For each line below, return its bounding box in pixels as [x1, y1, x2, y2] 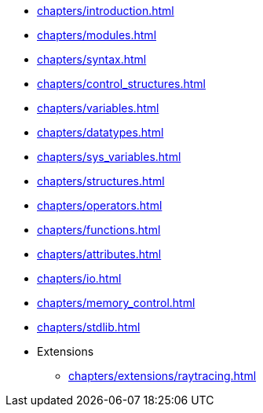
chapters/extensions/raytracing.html [68, 369, 257, 382]
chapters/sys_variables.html [37, 150, 181, 163]
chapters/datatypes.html [37, 126, 164, 139]
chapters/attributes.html [37, 247, 162, 261]
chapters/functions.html [37, 223, 161, 236]
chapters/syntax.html [37, 53, 147, 66]
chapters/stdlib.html [37, 320, 141, 334]
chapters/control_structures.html [37, 77, 206, 90]
